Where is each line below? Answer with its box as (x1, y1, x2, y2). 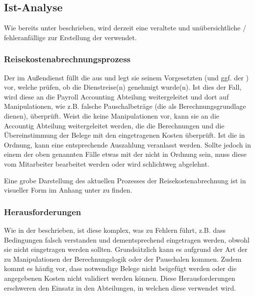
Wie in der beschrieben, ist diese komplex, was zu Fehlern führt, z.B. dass (4, 224, 226, 235)
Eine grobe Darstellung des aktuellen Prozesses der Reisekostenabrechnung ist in (4, 175, 246, 185)
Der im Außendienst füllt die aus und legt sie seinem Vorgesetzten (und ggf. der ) (4, 72, 249, 82)
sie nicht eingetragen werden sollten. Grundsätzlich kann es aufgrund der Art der (4, 244, 248, 254)
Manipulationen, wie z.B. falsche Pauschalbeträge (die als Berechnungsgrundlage (4, 101, 246, 111)
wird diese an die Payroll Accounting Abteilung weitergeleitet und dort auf (4, 91, 229, 101)
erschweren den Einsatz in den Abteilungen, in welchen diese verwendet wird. (4, 282, 236, 293)
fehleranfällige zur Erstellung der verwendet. (4, 32, 137, 42)
